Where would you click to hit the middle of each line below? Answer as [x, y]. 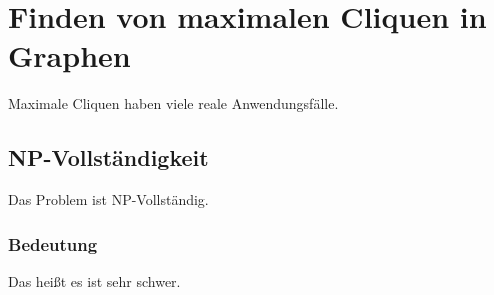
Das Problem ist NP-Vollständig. [108, 199]
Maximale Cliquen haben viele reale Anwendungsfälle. [173, 103]
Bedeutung [53, 243]
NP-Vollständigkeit [108, 157]
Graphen [69, 55]
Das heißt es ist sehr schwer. [94, 280]
